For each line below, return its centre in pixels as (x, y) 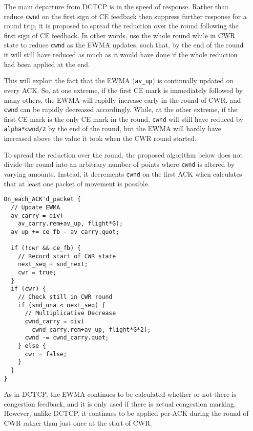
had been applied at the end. (47, 64)
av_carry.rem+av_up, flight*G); (70, 224)
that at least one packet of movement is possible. (77, 183)
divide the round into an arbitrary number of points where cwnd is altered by (119, 164)
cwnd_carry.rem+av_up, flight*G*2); (91, 329)
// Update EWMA (35, 207)
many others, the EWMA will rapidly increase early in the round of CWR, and (122, 100)
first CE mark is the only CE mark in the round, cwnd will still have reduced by (124, 119)
